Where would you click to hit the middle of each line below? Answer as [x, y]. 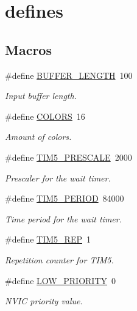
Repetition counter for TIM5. [59, 259]
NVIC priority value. [44, 301]
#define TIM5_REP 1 [48, 239]
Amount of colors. [38, 137]
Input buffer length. [41, 96]
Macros [28, 49]
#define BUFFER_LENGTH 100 [69, 75]
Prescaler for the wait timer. [58, 177]
